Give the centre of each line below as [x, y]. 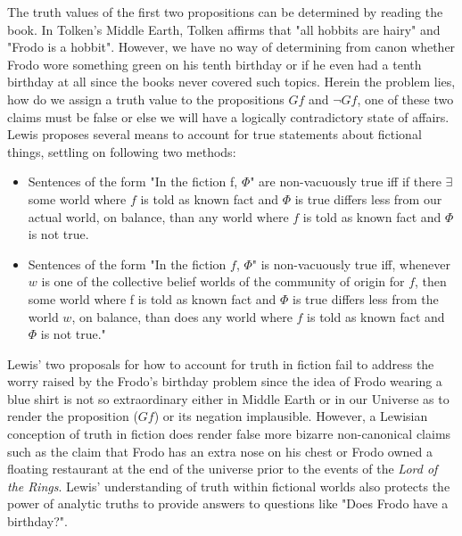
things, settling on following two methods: [122, 151]
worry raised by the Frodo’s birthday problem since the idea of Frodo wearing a [225, 381]
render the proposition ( [73, 416]
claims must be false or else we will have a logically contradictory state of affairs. [228, 116]
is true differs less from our [368, 198]
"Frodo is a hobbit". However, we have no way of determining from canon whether [231, 47]
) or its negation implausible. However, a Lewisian [291, 416]
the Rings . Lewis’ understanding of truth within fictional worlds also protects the [229, 486]
